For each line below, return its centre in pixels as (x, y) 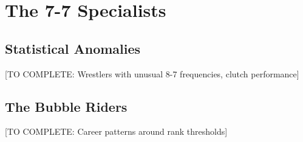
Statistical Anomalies (73, 48)
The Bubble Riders (66, 106)
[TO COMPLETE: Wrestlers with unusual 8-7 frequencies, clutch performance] (152, 73)
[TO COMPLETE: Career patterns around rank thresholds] (116, 131)
